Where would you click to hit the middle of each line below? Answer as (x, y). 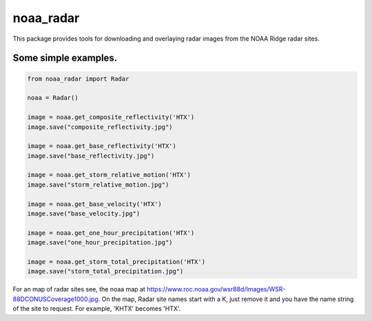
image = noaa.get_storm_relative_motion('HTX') (109, 175)
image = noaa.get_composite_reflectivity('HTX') (111, 117)
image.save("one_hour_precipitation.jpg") (100, 242)
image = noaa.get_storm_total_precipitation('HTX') (116, 261)
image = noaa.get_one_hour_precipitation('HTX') (111, 233)
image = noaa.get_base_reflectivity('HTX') (102, 146)
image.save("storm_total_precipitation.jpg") (105, 271)
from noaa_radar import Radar (78, 79)
